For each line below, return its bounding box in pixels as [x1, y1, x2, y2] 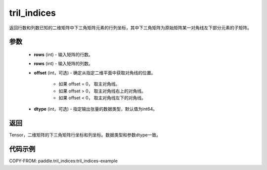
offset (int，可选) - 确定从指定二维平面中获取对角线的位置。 [34, 70, 156, 76]
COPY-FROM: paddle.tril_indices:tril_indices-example [9, 158, 118, 164]
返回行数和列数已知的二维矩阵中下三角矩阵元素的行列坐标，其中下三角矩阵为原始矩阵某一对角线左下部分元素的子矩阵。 [9, 25, 252, 31]
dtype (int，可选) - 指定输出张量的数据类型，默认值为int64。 [34, 106, 158, 112]
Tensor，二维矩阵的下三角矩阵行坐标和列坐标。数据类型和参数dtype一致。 [9, 132, 161, 138]
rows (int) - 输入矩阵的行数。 [34, 51, 93, 57]
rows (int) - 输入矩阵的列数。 [34, 61, 93, 67]
